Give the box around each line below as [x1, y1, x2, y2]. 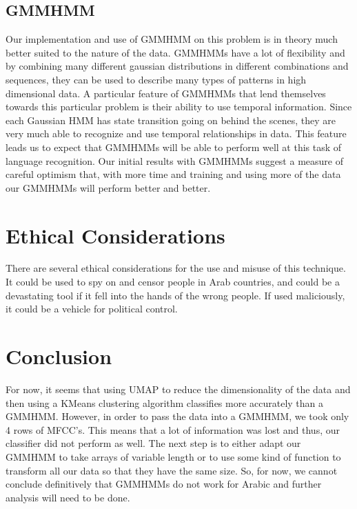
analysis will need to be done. [6, 490, 130, 504]
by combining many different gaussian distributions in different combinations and [6, 59, 349, 73]
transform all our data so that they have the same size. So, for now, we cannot [6, 463, 338, 477]
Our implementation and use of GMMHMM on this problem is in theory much [6, 32, 338, 46]
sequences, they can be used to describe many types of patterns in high [6, 72, 307, 86]
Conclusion [6, 342, 112, 370]
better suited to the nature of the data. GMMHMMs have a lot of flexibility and [6, 45, 345, 59]
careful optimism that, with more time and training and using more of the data [6, 167, 341, 181]
